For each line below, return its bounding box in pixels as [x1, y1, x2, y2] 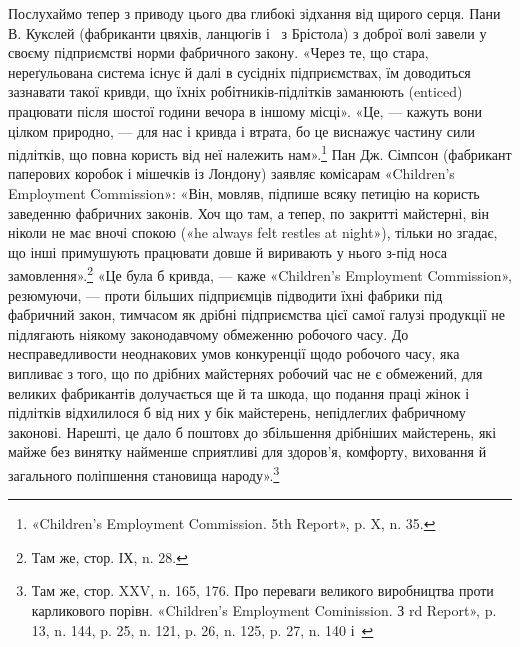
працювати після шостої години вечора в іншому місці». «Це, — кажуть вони [8, 100, 482, 121]
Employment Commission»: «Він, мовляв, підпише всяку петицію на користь [8, 183, 480, 203]
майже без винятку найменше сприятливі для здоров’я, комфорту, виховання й [8, 441, 487, 462]
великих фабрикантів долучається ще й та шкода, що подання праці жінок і [8, 382, 470, 403]
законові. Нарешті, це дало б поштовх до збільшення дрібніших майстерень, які [8, 421, 497, 442]
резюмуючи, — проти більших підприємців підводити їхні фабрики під [8, 284, 443, 305]
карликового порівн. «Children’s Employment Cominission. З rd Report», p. [31, 600, 497, 620]
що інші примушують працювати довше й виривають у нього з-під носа [8, 241, 448, 262]
